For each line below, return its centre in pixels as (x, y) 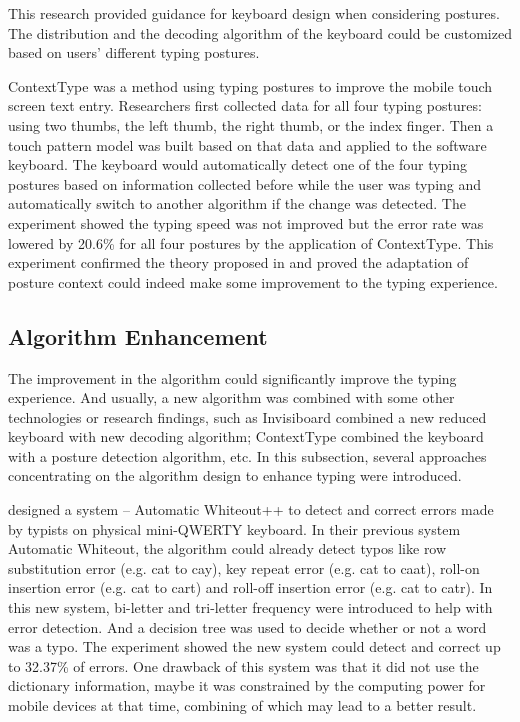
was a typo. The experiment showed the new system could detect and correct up (254, 646)
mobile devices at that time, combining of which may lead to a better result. (242, 705)
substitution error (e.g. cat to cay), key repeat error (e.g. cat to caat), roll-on (244, 567)
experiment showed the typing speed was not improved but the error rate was (246, 222)
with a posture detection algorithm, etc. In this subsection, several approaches (247, 455)
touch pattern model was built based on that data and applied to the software (247, 144)
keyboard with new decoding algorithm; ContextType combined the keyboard (246, 436)
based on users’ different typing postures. (134, 52)
